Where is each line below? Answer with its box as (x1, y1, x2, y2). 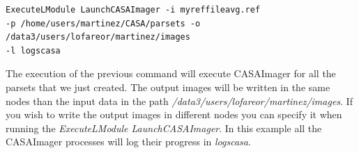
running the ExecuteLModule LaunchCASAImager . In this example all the (6, 120, 322, 135)
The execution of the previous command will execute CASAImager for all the (6, 66, 336, 81)
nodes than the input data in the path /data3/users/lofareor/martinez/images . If (6, 93, 353, 108)
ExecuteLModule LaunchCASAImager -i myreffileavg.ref (6, 5, 261, 15)
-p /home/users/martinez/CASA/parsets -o (6, 18, 201, 29)
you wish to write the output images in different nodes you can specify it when (6, 107, 342, 122)
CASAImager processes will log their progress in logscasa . (6, 134, 251, 149)
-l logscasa (6, 45, 61, 56)
